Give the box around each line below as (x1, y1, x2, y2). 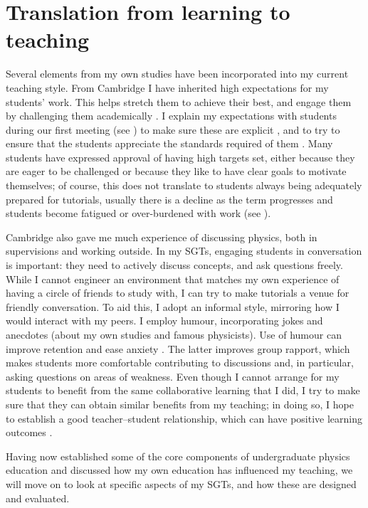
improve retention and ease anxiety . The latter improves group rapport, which (6, 341, 350, 356)
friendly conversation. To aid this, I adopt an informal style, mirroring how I (6, 299, 340, 314)
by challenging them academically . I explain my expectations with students (6, 108, 337, 123)
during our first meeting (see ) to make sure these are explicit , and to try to (6, 122, 340, 137)
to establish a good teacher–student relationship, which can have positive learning (6, 411, 363, 425)
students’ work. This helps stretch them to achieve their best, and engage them (6, 94, 352, 109)
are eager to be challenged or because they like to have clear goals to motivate (6, 164, 347, 179)
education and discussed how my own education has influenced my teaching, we (6, 462, 353, 477)
